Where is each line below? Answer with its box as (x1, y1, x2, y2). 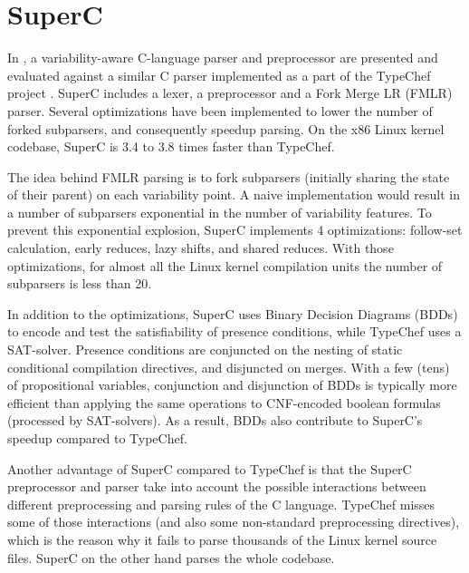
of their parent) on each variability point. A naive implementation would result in (7, 185, 460, 204)
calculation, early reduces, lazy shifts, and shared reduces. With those (7, 238, 394, 257)
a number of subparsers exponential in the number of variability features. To (7, 202, 432, 221)
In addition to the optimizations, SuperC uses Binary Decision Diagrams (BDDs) (7, 304, 458, 323)
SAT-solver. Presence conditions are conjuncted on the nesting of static (7, 340, 403, 359)
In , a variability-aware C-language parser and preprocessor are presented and (7, 48, 438, 67)
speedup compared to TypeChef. (7, 429, 187, 447)
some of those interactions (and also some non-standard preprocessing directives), (7, 512, 460, 531)
